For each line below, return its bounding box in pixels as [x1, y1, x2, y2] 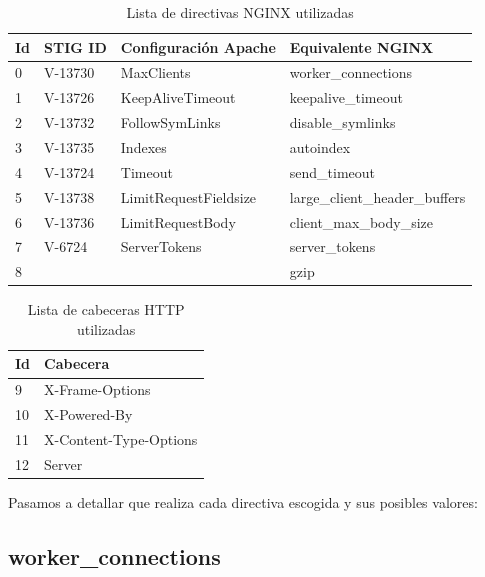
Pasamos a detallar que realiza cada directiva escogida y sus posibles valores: [8, 491, 478, 512]
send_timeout [289, 161, 376, 182]
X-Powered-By [44, 404, 133, 425]
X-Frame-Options [44, 379, 151, 400]
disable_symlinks [289, 112, 396, 133]
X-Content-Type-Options [44, 429, 198, 449]
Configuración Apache [120, 36, 276, 57]
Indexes [120, 136, 167, 157]
